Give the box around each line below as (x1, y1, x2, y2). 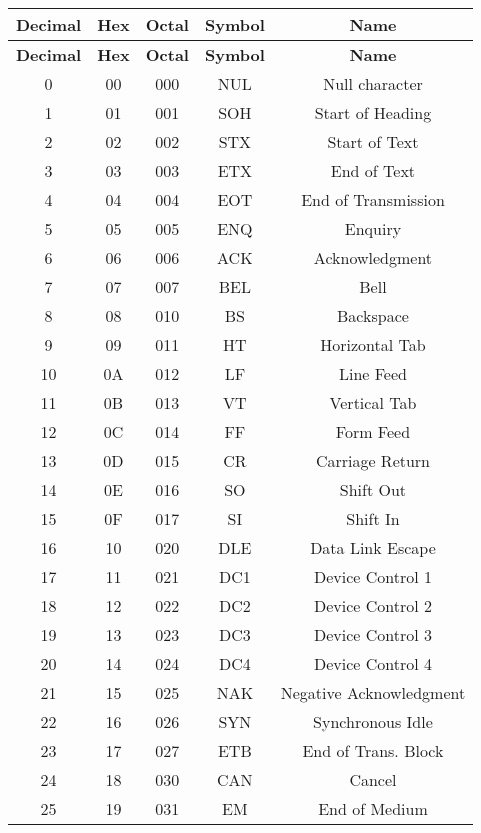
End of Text (330, 159, 416, 182)
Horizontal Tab (320, 333, 426, 356)
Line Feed (338, 362, 407, 385)
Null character (323, 72, 423, 95)
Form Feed (335, 420, 411, 443)
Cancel (349, 768, 397, 791)
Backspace (337, 304, 409, 327)
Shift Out (339, 478, 407, 501)
